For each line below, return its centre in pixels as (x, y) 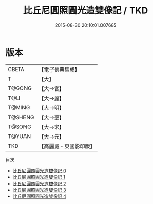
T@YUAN (19, 136)
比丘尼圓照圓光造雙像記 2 (39, 183)
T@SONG (20, 127)
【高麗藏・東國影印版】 (67, 146)
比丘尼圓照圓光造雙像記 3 (39, 190)
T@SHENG (21, 117)
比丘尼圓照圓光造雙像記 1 (39, 177)
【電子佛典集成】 (59, 70)
